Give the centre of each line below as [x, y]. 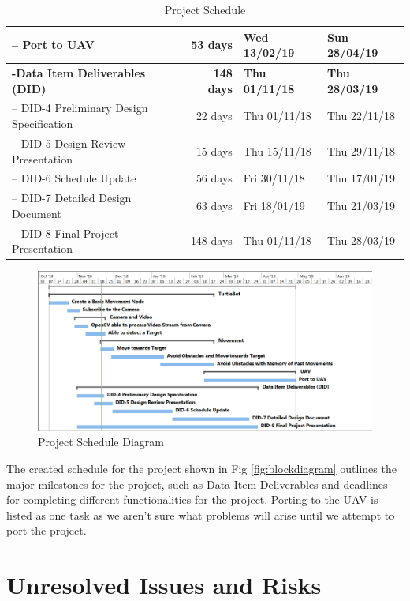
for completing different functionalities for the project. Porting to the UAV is [192, 500]
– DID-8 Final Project [65, 233]
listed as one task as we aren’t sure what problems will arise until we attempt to [201, 515]
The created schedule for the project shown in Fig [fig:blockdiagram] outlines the [201, 468]
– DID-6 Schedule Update [74, 178]
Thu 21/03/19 [361, 205]
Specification [43, 124]
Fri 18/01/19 [274, 205]
